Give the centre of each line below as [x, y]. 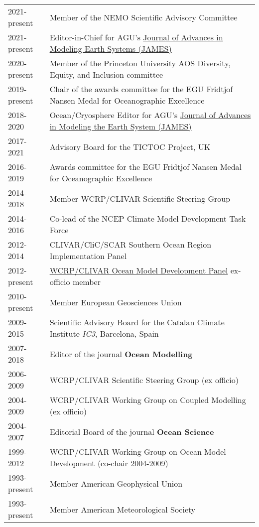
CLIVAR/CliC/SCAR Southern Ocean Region [130, 244]
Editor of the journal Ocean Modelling [121, 354]
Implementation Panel [88, 256]
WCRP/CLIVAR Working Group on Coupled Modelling [148, 400]
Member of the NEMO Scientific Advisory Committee [143, 17]
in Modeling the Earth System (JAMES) [121, 126]
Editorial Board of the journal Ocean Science [132, 431]
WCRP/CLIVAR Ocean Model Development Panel [139, 270]
